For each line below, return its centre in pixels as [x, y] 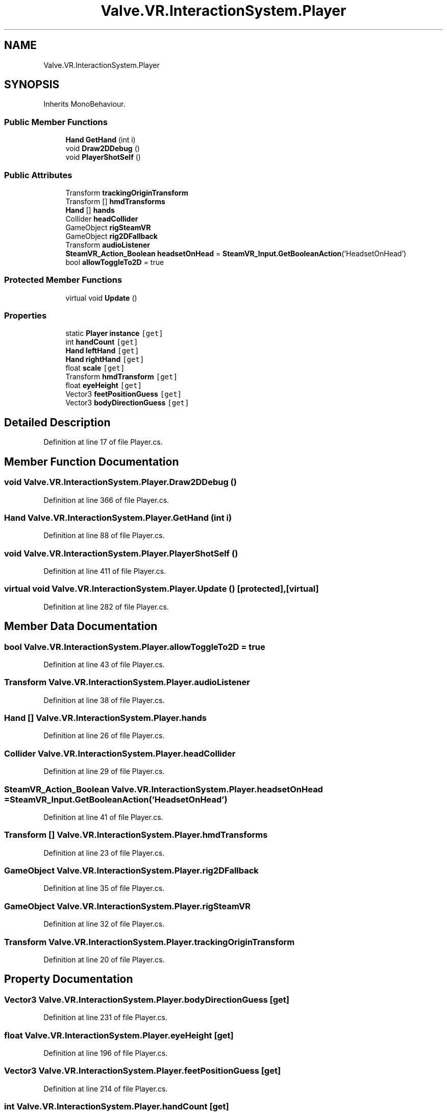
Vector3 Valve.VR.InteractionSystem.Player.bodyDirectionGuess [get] [147, 999]
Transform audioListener [108, 245]
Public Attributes [38, 175]
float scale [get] [95, 368]
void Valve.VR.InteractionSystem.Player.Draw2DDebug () [120, 482]
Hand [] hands [90, 210]
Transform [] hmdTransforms [115, 201]
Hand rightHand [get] [105, 359]
